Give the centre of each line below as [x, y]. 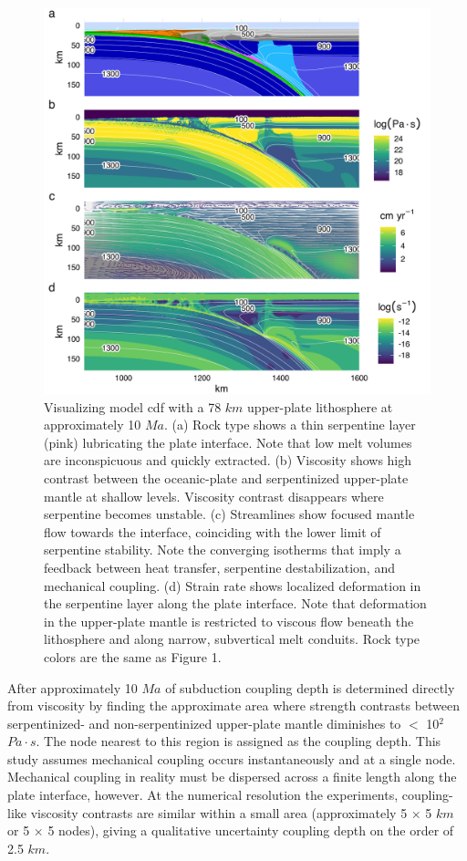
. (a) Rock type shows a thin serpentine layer [290, 425]
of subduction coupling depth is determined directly [310, 687]
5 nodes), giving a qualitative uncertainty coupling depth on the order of [251, 830]
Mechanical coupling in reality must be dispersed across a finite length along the [232, 777]
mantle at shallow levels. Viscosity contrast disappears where [214, 496]
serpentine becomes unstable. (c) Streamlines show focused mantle [229, 514]
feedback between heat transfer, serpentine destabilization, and [219, 567]
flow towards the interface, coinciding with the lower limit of [213, 531]
